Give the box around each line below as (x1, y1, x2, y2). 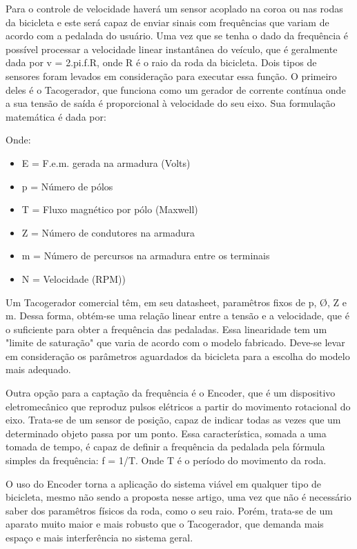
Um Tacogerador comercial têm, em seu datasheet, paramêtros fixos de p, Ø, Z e (6, 295, 347, 309)
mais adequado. (6, 362, 71, 377)
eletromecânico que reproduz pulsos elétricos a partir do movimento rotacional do (6, 399, 351, 413)
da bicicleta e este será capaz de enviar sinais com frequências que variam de (6, 14, 329, 29)
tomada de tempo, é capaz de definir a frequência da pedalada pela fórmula (6, 439, 325, 454)
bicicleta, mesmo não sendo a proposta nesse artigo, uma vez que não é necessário (6, 490, 351, 504)
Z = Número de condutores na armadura (21, 225, 195, 239)
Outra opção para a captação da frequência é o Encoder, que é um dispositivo (6, 386, 336, 400)
